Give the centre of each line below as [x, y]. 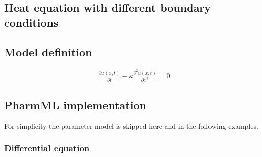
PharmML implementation [75, 105]
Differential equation [47, 148]
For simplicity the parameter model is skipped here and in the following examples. [131, 126]
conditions [31, 22]
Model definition [48, 52]
